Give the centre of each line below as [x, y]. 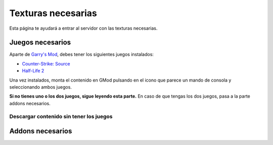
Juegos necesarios [40, 43]
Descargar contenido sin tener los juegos [61, 116]
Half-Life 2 [33, 71]
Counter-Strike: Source [46, 63]
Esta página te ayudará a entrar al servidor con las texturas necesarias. [83, 28]
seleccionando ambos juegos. [40, 87]
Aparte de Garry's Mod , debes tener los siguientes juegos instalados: [82, 54]
